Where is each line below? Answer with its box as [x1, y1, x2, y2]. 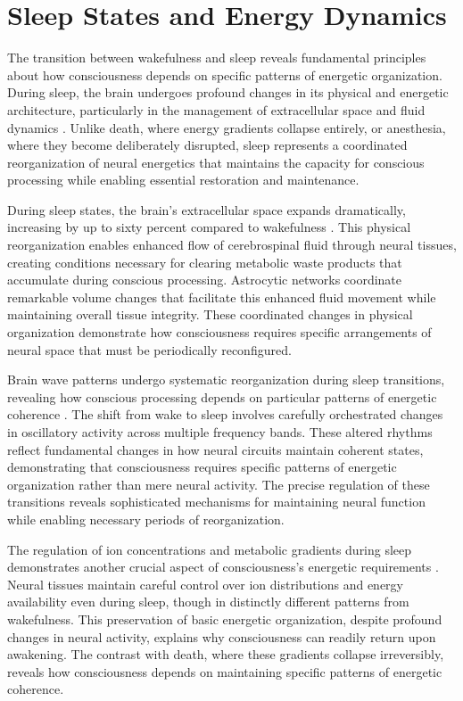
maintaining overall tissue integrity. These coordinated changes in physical [7, 305, 413, 324]
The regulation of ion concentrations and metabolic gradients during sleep [7, 540, 412, 558]
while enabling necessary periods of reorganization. [7, 509, 285, 528]
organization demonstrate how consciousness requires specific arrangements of [7, 323, 432, 342]
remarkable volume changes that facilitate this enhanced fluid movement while [7, 287, 436, 306]
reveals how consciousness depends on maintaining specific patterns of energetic [7, 662, 442, 680]
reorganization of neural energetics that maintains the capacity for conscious [7, 153, 425, 171]
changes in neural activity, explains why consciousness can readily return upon [7, 627, 436, 646]
